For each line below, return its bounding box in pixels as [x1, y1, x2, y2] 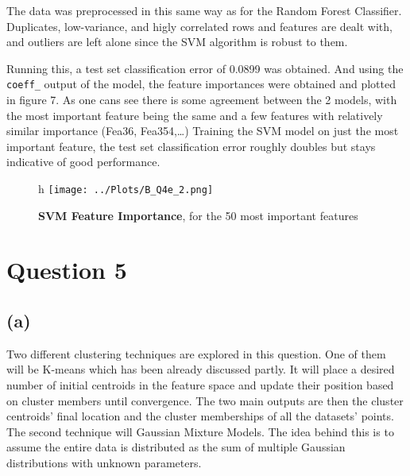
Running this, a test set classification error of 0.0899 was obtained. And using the [6, 60, 404, 76]
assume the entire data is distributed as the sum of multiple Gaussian [6, 439, 346, 455]
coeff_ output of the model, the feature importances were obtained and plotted [6, 75, 396, 92]
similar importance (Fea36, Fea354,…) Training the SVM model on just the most [6, 122, 399, 139]
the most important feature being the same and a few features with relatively [6, 106, 383, 123]
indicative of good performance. [6, 153, 161, 170]
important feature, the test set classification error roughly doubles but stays [6, 137, 376, 154]
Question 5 [6, 253, 127, 286]
